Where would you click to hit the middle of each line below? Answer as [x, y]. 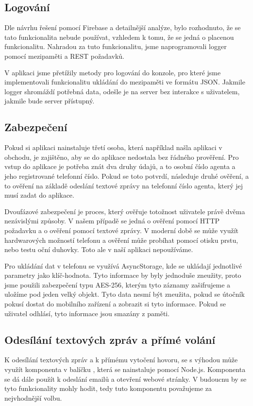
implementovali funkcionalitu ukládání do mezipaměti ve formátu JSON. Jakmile [125, 82]
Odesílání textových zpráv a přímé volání [110, 339]
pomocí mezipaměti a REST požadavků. [64, 56]
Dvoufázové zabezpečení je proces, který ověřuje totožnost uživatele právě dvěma [125, 211]
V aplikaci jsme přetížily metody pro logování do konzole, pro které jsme [113, 72]
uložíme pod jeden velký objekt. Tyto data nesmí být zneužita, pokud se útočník [125, 294]
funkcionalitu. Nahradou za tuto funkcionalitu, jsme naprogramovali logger [116, 46]
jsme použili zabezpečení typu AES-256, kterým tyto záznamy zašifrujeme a [118, 284]
